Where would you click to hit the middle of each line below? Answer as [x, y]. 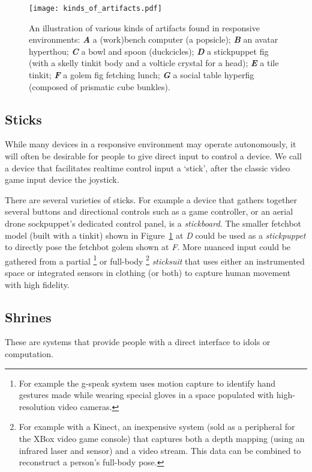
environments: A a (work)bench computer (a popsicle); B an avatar [154, 39]
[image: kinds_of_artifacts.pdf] [95, 8]
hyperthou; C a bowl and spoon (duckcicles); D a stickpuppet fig [149, 51]
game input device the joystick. [62, 179]
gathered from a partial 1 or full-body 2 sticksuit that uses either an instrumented [155, 260]
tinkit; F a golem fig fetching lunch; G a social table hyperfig [142, 75]
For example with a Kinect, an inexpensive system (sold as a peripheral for [157, 427]
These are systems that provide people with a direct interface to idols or [138, 342]
